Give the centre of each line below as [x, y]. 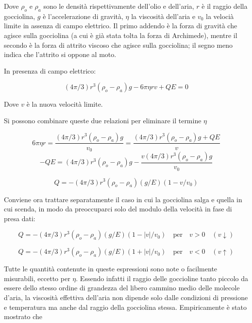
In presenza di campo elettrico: [50, 70]
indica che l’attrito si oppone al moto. [60, 54]
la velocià [220, 16]
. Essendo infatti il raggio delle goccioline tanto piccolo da [162, 278]
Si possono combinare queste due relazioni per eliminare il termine [103, 120]
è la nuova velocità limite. [65, 104]
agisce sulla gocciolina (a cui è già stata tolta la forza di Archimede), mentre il [121, 35]
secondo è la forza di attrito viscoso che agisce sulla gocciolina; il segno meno [118, 45]
